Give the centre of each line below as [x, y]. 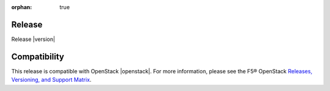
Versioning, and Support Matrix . [51, 80]
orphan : [22, 7]
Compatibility [38, 56]
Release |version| [33, 39]
